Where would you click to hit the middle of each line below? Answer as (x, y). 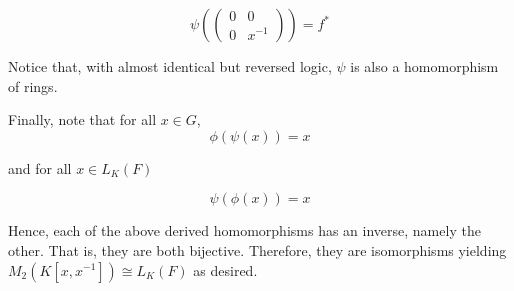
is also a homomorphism (424, 66)
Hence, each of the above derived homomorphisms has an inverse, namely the (244, 230)
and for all (40, 167)
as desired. (225, 269)
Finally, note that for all (82, 119)
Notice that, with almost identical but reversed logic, (170, 66)
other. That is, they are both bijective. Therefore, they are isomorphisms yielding (257, 249)
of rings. (33, 85)
